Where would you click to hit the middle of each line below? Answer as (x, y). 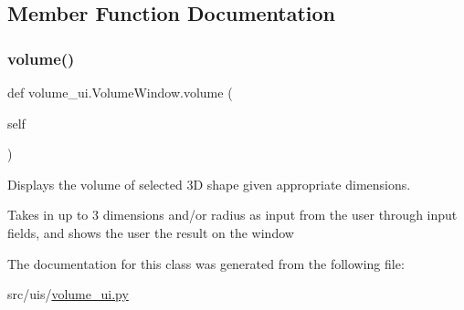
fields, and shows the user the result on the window (151, 232)
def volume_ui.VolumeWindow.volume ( (120, 92)
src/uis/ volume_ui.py (68, 294)
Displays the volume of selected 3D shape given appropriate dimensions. (209, 184)
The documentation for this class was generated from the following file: (206, 263)
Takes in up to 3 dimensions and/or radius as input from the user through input (232, 215)
